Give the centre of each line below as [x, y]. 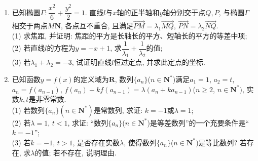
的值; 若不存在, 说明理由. [76, 152]
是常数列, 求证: [118, 110]
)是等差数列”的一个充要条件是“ [198, 122]
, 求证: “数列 [88, 122]
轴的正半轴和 [138, 12]
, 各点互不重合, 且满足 [97, 26]
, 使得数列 [140, 142]
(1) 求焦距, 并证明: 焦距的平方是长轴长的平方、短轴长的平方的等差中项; [130, 35]
